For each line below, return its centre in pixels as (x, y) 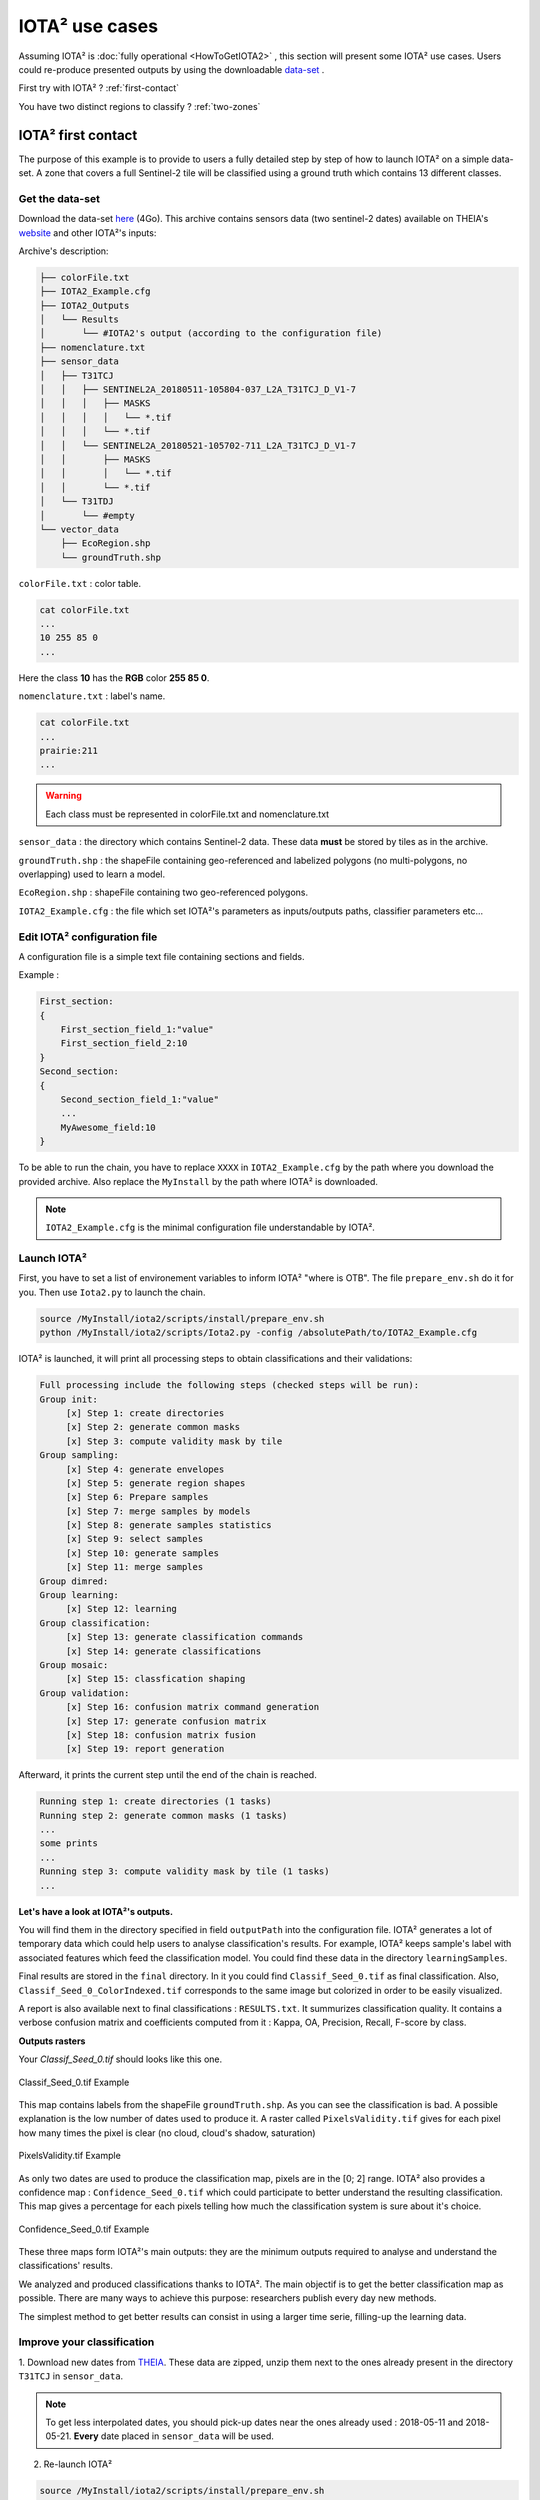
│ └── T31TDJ (76, 501)
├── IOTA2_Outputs (84, 305)
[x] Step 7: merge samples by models (158, 1511)
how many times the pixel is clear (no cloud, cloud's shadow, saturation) (167, 2132)
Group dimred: (74, 1581)
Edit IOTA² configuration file (88, 937)
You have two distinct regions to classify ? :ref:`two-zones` (139, 106)
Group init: (69, 1399)
